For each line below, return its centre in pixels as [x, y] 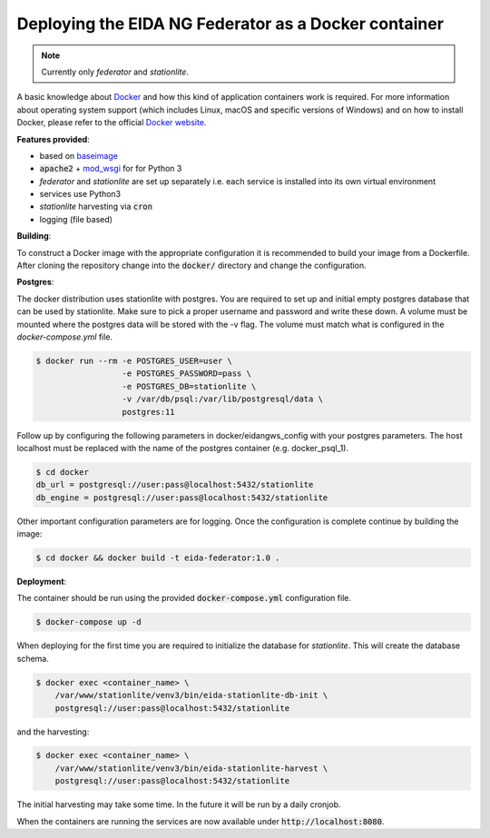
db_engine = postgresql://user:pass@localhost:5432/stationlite [182, 498]
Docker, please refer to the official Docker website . [112, 123]
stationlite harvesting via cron [96, 207]
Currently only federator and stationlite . [115, 72]
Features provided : [53, 139]
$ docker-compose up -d [89, 622]
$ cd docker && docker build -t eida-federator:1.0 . [158, 558]
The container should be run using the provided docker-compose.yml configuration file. [184, 598]
